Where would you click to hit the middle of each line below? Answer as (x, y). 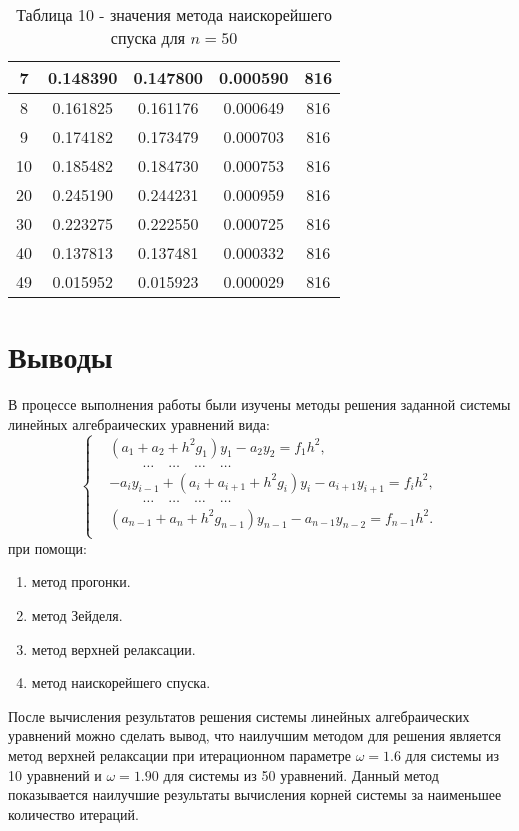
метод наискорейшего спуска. (121, 682)
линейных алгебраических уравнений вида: (139, 423)
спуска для (148, 37)
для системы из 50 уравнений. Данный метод (301, 774)
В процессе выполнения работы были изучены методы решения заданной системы (259, 404)
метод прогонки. (81, 581)
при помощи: (47, 547)
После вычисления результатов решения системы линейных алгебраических (239, 715)
